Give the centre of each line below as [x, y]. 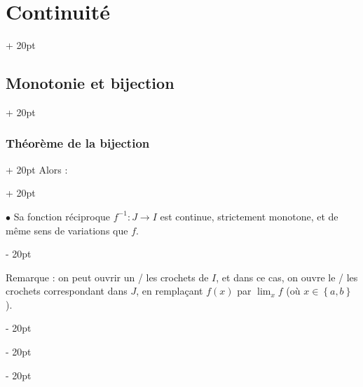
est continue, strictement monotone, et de [249, 216]
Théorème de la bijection [78, 143]
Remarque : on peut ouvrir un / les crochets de [107, 277]
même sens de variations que [67, 230]
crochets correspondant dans [67, 291]
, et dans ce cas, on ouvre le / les [287, 277]
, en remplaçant [170, 291]
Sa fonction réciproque [62, 216]
